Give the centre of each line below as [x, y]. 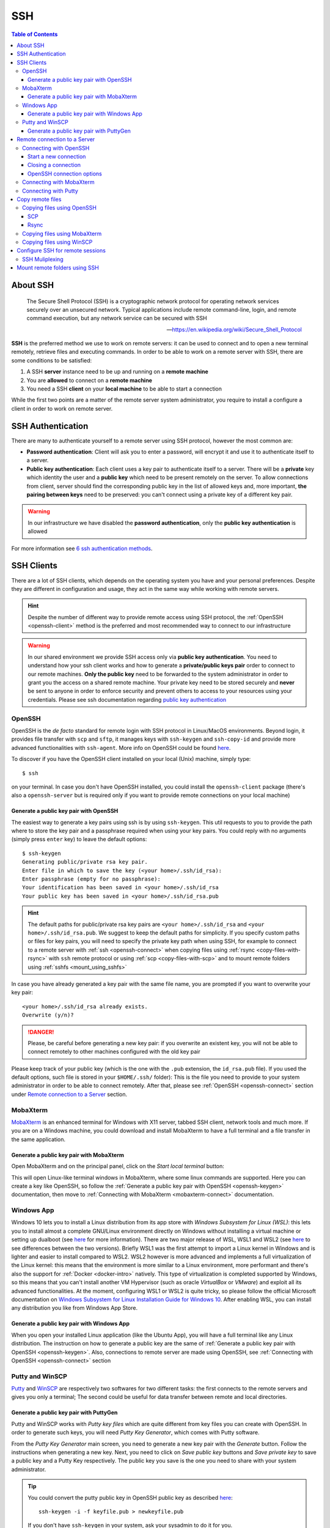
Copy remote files [39, 199]
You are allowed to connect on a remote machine [90, 380]
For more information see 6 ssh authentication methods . [82, 548]
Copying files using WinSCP [57, 242]
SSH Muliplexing [43, 259]
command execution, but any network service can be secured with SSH [117, 318]
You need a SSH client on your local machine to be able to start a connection [124, 389]
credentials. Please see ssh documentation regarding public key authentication [127, 699]
